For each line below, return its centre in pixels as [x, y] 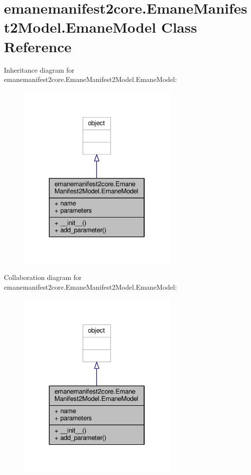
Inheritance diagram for [39, 69]
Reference [38, 46]
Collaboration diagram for [43, 277]
